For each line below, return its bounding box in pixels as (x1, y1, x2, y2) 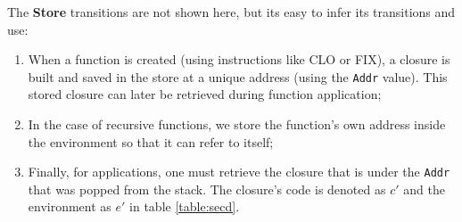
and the (403, 179, 445, 198)
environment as (28, 197, 111, 216)
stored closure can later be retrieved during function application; (28, 85, 382, 103)
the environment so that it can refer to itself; (28, 132, 274, 151)
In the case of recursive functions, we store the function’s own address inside (28, 115, 446, 134)
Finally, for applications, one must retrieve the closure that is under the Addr (28, 162, 450, 181)
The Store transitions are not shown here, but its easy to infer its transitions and (7, 3, 456, 21)
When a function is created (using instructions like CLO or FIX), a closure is (28, 50, 450, 69)
